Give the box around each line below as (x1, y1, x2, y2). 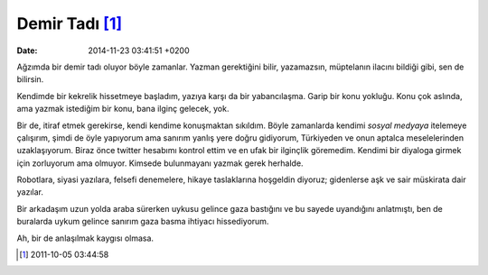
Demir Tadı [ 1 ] (16, 14, 123, 33)
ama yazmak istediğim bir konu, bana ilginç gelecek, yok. (16, 104, 230, 115)
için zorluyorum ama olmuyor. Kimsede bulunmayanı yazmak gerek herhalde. (16, 158, 304, 169)
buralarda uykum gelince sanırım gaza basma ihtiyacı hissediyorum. (16, 216, 269, 227)
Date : (16, 45, 38, 56)
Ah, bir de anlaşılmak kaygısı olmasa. (16, 233, 154, 243)
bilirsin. (16, 74, 44, 85)
